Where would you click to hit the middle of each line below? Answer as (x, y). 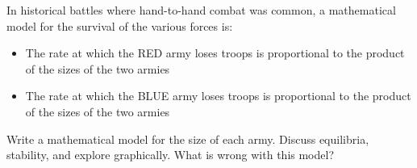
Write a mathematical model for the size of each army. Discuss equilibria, (188, 139)
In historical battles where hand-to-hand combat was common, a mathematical (201, 10)
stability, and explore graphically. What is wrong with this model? (171, 155)
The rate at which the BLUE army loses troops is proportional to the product (218, 96)
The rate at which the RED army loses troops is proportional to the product (215, 53)
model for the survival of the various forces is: (120, 25)
